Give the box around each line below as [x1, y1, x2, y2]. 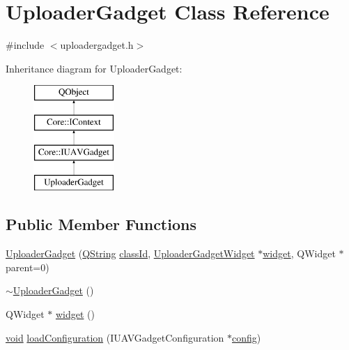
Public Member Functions [6, 213, 196, 235]
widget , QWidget [263, 246, 336, 261]
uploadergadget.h [60, 38, 134, 52]
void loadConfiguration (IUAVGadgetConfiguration [6, 330, 224, 344]
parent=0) [6, 259, 49, 274]
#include [6, 38, 45, 52]
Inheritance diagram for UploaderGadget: [6, 61, 183, 75]
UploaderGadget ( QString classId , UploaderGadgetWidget [6, 246, 255, 261]
